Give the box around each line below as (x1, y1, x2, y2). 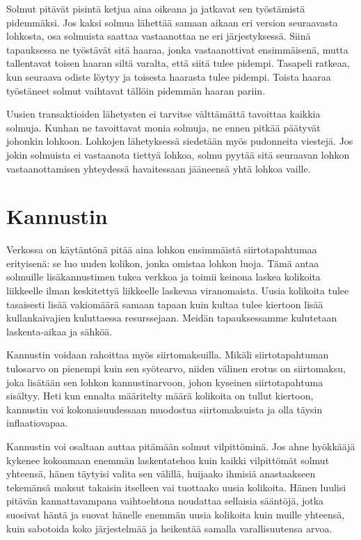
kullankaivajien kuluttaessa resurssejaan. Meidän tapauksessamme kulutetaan (6, 310, 337, 325)
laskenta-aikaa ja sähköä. (6, 324, 113, 338)
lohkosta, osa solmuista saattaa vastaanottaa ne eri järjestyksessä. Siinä (6, 29, 311, 43)
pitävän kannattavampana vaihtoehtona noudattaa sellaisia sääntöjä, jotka (6, 493, 324, 508)
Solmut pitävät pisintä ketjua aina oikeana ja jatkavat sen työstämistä (6, 1, 305, 15)
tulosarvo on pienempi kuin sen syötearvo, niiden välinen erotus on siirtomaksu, (6, 361, 346, 375)
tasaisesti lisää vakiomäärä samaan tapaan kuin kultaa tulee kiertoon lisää (6, 296, 323, 311)
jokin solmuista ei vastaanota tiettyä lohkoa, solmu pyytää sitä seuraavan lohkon (6, 147, 350, 161)
